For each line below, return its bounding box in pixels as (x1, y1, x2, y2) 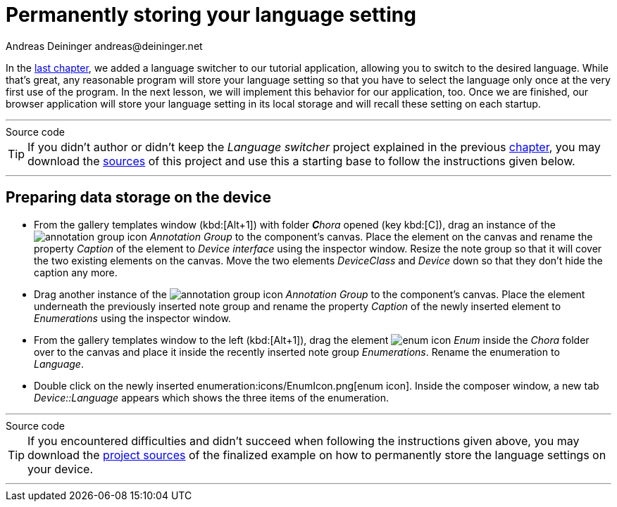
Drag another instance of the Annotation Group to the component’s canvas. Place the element (34, 288, 585, 300)
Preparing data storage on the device (6, 188, 271, 207)
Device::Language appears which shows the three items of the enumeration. (34, 391, 389, 404)
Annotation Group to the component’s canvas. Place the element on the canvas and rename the (149, 230, 593, 243)
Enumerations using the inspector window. (34, 312, 231, 324)
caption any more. (34, 266, 118, 278)
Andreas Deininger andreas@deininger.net (6, 39, 203, 52)
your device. (27, 461, 94, 476)
